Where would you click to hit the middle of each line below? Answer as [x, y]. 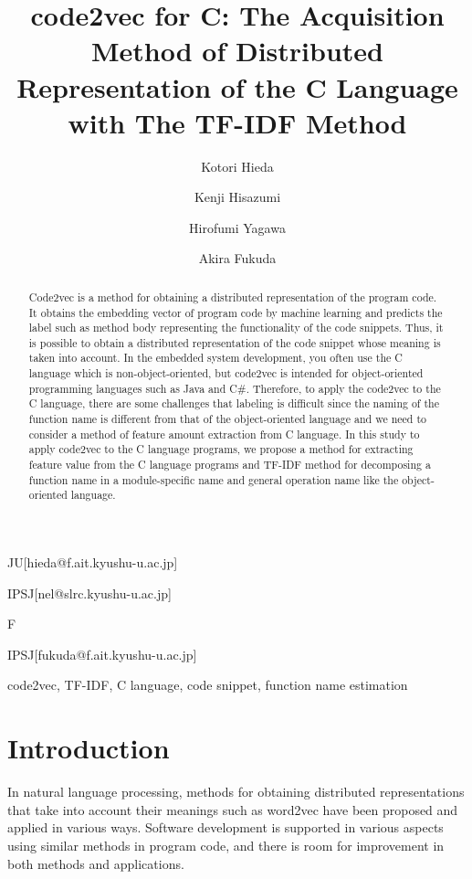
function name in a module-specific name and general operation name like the [214, 479]
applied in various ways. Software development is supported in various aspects [226, 827]
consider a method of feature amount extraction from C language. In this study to [224, 434]
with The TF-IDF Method [237, 122]
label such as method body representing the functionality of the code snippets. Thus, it [236, 328]
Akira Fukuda [237, 258]
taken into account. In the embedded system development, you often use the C [215, 358]
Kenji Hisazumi [237, 197]
